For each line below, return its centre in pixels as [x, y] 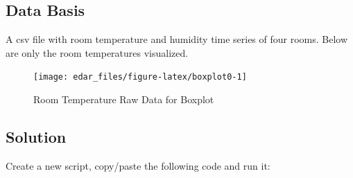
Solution [36, 137]
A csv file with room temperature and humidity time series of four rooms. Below [177, 39]
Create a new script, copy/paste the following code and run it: [138, 165]
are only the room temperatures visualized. [97, 52]
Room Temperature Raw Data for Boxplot [124, 99]
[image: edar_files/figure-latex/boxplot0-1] [140, 77]
